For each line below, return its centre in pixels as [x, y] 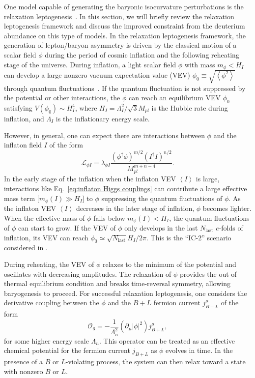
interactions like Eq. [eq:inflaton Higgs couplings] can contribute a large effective [126, 188]
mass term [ [22, 198]
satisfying [18, 107]
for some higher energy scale [46, 340]
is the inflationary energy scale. [103, 118]
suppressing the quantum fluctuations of [162, 198]
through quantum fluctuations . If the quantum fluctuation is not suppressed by [125, 88]
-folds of [231, 228]
